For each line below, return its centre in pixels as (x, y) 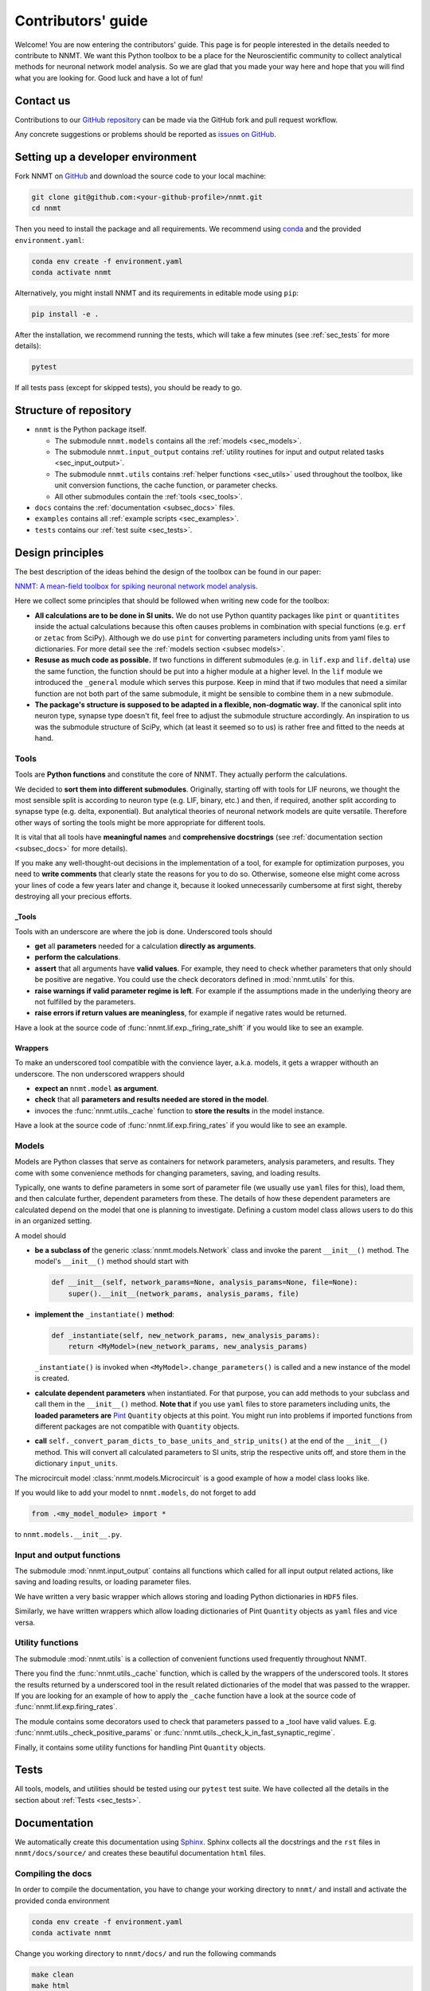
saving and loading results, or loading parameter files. (103, 1582)
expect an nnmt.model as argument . (97, 1088)
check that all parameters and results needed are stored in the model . (152, 1100)
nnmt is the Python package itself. (90, 429)
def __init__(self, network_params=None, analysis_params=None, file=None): (205, 1283)
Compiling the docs (53, 1873)
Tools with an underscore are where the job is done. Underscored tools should (143, 931)
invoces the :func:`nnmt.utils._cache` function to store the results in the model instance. (180, 1110)
